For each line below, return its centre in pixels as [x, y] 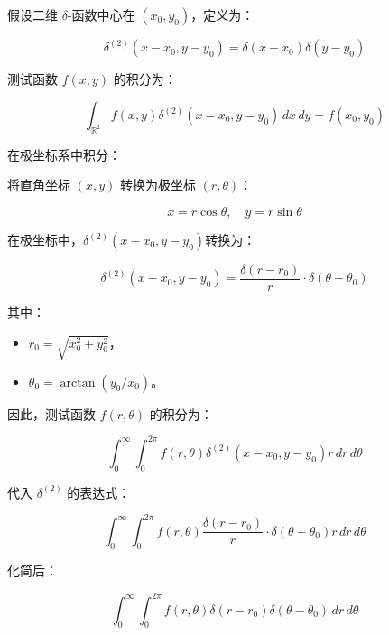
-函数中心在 [101, 14]
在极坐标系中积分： [64, 154]
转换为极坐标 [157, 185]
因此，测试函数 [51, 413]
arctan [78, 383]
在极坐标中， [45, 240]
